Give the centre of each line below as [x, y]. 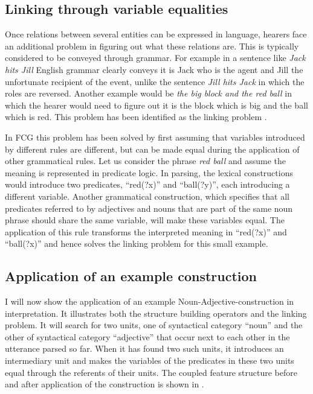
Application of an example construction [131, 276]
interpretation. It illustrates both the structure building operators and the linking [156, 313]
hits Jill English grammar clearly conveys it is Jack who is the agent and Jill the [154, 69]
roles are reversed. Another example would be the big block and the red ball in [149, 93]
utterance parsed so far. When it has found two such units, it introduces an [144, 348]
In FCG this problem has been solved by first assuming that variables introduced [155, 137]
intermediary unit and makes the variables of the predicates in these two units [150, 361]
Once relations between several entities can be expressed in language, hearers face [156, 34]
